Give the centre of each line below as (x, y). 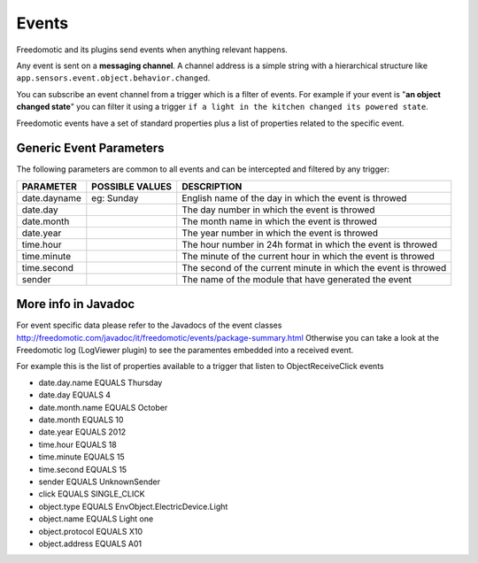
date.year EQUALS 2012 (82, 432)
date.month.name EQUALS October (103, 407)
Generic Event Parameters (90, 148)
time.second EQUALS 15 (83, 469)
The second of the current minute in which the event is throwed (314, 267)
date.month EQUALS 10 (81, 420)
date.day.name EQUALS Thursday (100, 382)
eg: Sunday (115, 197)
